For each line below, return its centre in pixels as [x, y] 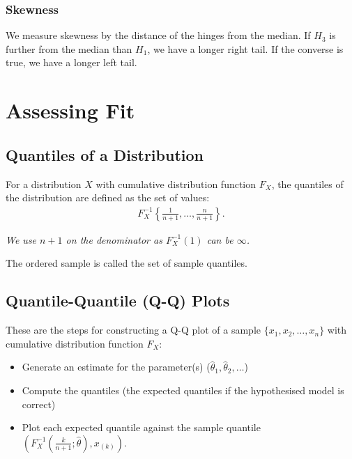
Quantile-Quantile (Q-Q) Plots [118, 301]
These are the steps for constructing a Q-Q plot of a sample [133, 330]
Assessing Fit [70, 110]
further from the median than [69, 48]
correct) [39, 404]
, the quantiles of [307, 184]
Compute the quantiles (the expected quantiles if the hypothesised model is [183, 390]
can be [220, 239]
